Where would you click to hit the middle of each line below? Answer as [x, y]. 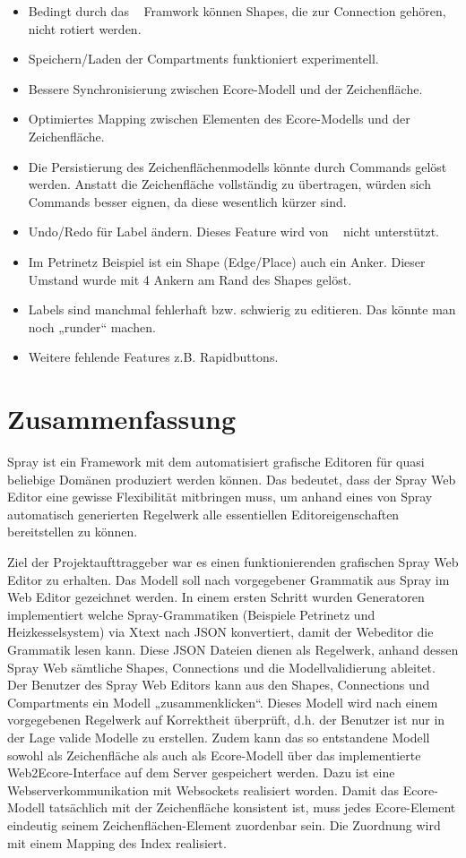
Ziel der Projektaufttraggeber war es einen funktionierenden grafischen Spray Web [233, 562]
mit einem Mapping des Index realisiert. [117, 842]
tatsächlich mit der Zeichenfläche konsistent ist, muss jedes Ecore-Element [252, 807]
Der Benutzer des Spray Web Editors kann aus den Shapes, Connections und [219, 685]
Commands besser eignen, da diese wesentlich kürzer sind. [187, 201]
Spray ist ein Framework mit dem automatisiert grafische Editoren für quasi [216, 462]
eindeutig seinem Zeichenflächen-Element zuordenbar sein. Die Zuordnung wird [224, 824]
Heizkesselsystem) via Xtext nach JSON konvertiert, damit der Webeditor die [220, 632]
